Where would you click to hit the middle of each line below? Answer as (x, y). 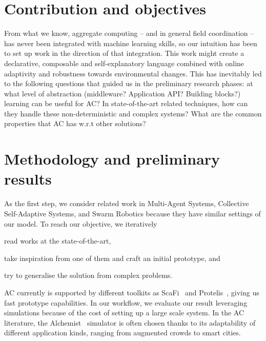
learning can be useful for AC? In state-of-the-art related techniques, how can (126, 103)
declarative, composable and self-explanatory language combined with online (124, 63)
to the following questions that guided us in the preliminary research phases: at (129, 83)
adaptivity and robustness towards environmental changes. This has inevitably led (133, 73)
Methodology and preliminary (112, 159)
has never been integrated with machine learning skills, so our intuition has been (131, 43)
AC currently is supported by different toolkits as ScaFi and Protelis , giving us (132, 292)
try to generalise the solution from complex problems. (88, 275)
